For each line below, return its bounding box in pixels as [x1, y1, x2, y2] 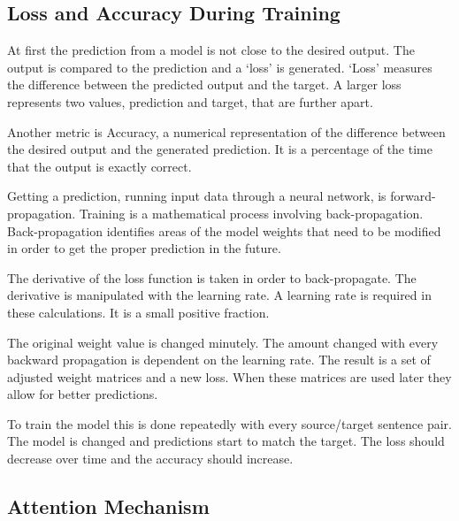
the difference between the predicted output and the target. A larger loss [7, 75, 402, 94]
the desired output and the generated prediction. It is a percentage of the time [7, 140, 432, 158]
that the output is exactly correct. [7, 157, 192, 175]
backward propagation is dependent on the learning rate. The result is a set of [7, 350, 431, 369]
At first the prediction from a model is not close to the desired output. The [7, 41, 415, 59]
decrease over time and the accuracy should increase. [7, 449, 294, 468]
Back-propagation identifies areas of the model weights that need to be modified [7, 221, 441, 240]
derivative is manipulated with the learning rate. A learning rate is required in [7, 286, 432, 304]
